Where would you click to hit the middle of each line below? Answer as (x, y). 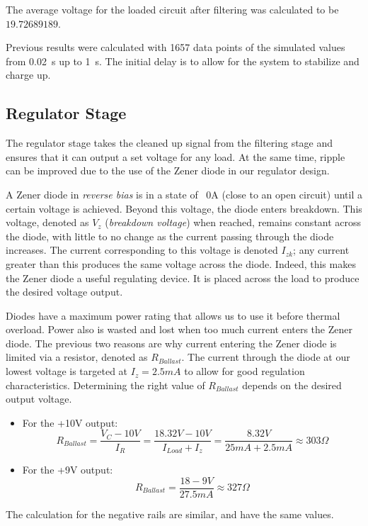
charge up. (28, 75)
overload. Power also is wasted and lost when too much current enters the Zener (179, 329)
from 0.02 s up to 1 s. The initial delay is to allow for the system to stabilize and (183, 61)
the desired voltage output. (64, 292)
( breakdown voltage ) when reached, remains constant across (233, 222)
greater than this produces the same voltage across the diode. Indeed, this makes (181, 263)
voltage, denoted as (47, 222)
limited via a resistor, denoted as (77, 357)
